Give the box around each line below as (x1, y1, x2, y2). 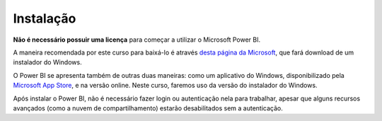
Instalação (13, 11, 76, 26)
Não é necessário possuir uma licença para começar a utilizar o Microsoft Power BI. (13, 35, 261, 44)
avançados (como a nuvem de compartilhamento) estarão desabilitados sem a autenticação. (13, 103, 283, 113)
